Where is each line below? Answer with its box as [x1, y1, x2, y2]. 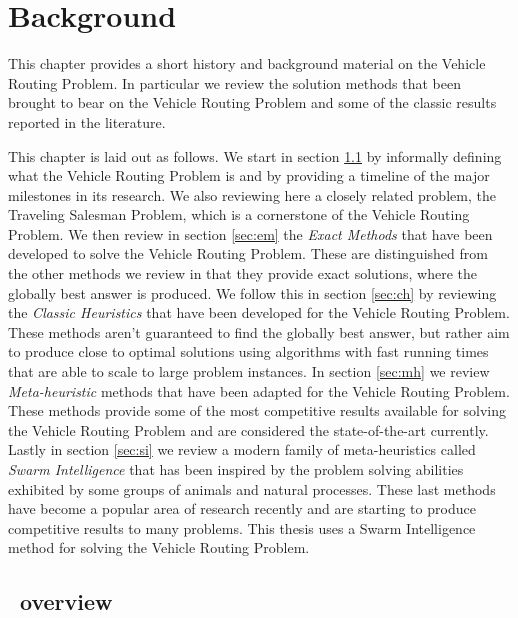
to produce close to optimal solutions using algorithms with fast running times [8, 341, 489, 362]
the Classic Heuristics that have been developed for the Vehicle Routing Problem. [8, 302, 510, 323]
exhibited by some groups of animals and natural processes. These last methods [8, 478, 496, 499]
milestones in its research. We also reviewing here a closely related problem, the [8, 184, 496, 205]
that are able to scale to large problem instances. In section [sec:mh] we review [8, 361, 490, 382]
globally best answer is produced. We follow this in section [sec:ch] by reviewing [8, 282, 497, 303]
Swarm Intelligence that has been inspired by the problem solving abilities [8, 459, 464, 479]
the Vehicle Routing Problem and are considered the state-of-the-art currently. [8, 419, 489, 440]
